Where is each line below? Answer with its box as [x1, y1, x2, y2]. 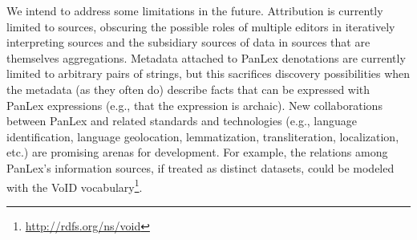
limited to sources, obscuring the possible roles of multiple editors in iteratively [6, 18, 395, 35]
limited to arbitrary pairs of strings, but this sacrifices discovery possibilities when [6, 65, 411, 82]
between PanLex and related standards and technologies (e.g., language [6, 112, 358, 129]
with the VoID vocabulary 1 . [6, 176, 143, 195]
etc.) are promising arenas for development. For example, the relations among [6, 144, 388, 161]
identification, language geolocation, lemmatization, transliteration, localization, [6, 128, 399, 144]
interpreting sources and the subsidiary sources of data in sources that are [6, 34, 370, 51]
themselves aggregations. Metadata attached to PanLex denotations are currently [6, 49, 406, 66]
